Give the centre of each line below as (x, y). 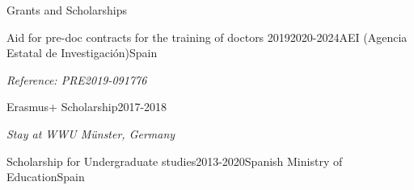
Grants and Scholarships (67, 10)
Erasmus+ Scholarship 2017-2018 (87, 107)
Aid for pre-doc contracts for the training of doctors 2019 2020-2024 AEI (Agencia (207, 37)
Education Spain (46, 177)
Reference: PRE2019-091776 (77, 79)
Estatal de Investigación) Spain (82, 53)
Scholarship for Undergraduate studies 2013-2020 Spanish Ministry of (175, 161)
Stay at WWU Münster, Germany (91, 133)
